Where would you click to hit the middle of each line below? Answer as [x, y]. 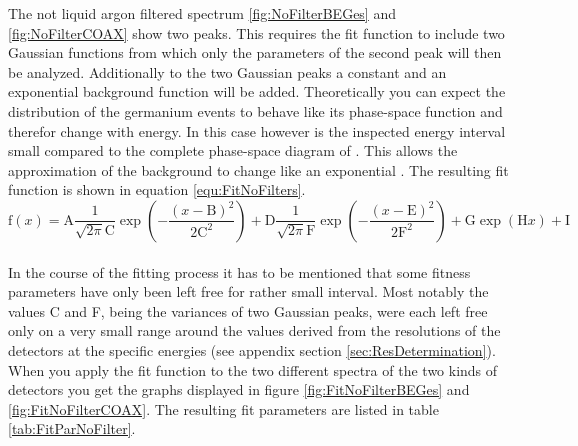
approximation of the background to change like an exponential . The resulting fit [258, 169]
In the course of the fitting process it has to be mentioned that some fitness [239, 271]
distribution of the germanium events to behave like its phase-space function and [255, 110]
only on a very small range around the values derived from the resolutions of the [254, 330]
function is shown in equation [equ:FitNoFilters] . [157, 189]
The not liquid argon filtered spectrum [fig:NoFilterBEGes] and [202, 13]
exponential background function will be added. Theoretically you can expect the [257, 91]
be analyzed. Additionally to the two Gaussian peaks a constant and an [227, 71]
